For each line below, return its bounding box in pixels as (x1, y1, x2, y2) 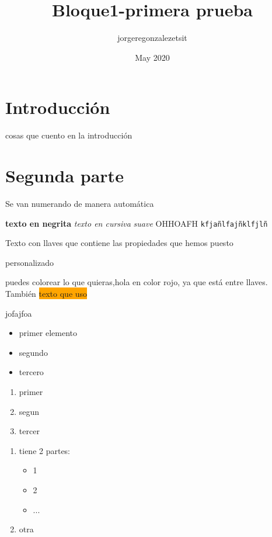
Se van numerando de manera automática (5, 197, 154, 209)
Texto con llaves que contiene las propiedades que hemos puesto (5, 237, 233, 249)
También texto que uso (5, 287, 88, 299)
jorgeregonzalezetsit (117, 32, 187, 44)
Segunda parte (5, 164, 124, 188)
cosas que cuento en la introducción (5, 129, 132, 141)
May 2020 (135, 51, 170, 63)
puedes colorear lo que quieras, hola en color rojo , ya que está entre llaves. (5, 276, 268, 288)
